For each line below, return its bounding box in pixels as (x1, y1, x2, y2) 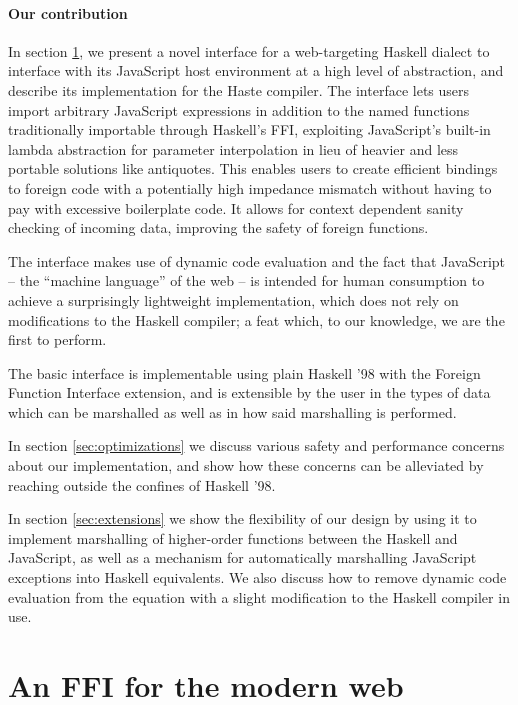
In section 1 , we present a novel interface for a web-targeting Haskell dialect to (8, 40, 490, 61)
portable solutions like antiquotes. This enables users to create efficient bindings (8, 158, 498, 179)
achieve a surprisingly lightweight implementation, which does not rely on (8, 289, 459, 310)
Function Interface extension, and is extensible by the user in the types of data (8, 382, 491, 403)
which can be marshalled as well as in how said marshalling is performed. (8, 401, 457, 422)
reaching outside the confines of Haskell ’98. (8, 474, 276, 495)
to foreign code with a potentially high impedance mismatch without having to (8, 177, 492, 198)
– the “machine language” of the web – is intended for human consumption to (8, 270, 485, 291)
